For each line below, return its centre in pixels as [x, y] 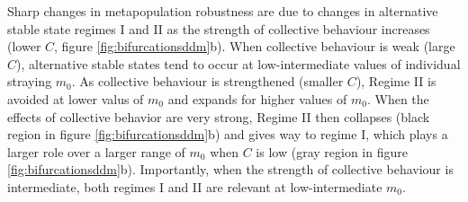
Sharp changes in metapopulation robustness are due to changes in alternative [223, 11]
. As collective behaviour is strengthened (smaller [207, 81]
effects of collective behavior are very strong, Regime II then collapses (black [219, 116]
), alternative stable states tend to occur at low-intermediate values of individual [238, 63]
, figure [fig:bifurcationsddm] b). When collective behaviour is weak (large [255, 46]
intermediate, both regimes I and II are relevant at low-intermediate [195, 186]
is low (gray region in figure [332, 151]
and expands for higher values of [257, 98]
